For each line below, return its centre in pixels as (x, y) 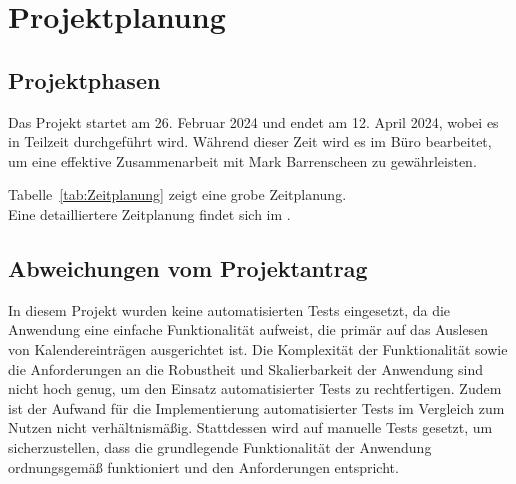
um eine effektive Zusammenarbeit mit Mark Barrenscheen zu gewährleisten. (242, 160)
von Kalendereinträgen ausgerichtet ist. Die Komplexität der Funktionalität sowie (258, 348)
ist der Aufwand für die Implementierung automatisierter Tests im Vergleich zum (256, 407)
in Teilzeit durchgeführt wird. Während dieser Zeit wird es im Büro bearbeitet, (250, 141)
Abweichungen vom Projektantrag (188, 267)
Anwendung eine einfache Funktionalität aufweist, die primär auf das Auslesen (248, 329)
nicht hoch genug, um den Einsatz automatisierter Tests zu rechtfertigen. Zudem (255, 388)
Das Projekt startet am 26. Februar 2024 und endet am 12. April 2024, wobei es (253, 121)
